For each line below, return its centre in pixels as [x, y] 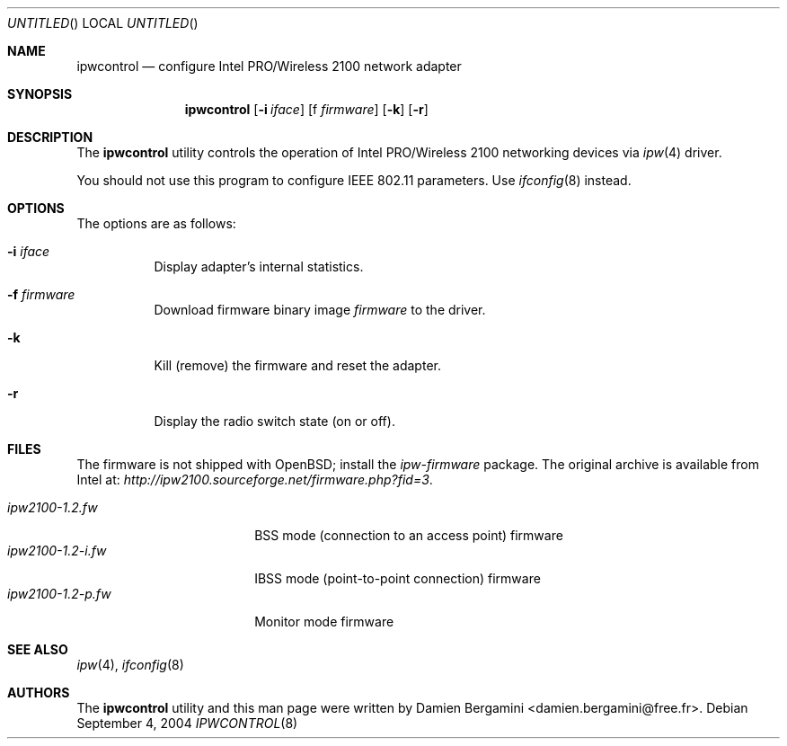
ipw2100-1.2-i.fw [57, 551]
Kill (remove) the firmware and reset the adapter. [297, 365]
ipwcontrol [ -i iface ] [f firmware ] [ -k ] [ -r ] [306, 109]
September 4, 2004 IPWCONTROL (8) [187, 723]
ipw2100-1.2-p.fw [59, 594]
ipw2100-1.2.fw [53, 507]
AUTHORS [39, 693]
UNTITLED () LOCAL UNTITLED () [103, 23]
